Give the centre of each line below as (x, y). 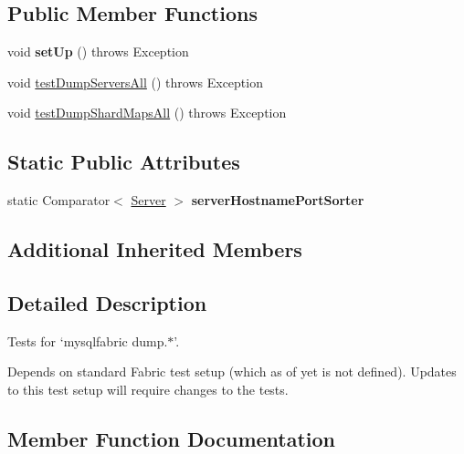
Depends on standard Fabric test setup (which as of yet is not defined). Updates (232, 371)
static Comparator (59, 200)
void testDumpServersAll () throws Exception (135, 82)
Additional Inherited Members (155, 249)
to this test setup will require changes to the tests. (148, 389)
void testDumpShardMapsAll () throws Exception (147, 113)
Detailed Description (107, 302)
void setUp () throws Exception (98, 52)
